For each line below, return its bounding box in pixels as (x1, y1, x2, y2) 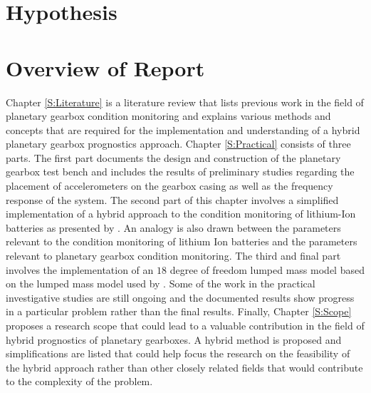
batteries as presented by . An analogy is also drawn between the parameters (6, 220, 341, 235)
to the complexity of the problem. (6, 374, 153, 389)
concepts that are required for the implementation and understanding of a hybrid (6, 122, 360, 137)
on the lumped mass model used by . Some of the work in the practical (6, 276, 315, 291)
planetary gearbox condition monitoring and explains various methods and (6, 108, 331, 123)
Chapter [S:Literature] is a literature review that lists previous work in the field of (6, 94, 364, 109)
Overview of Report (6, 53, 205, 82)
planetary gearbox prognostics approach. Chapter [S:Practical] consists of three (6, 136, 351, 151)
